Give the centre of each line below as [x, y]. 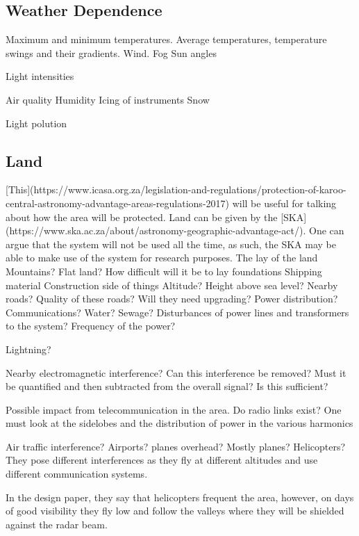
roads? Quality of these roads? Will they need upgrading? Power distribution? [172, 299]
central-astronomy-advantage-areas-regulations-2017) [117, 203]
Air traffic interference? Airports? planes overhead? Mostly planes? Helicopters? [176, 446]
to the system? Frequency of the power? [91, 326]
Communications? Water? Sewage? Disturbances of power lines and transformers [177, 312]
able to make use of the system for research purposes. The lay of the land [162, 258]
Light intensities [40, 76]
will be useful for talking [284, 203]
